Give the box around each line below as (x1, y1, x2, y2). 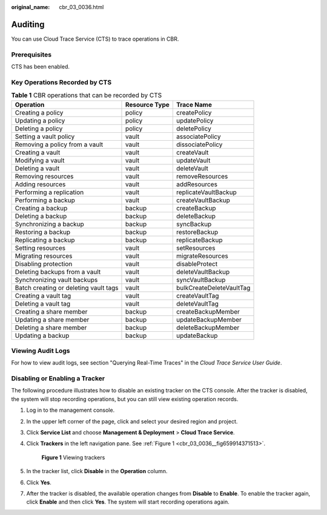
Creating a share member (15, 307, 88, 315)
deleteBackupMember (176, 323, 240, 332)
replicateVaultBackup (176, 188, 237, 197)
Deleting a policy (15, 124, 63, 133)
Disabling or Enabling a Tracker (11, 374, 105, 383)
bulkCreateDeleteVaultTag (176, 283, 251, 292)
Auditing (11, 19, 45, 30)
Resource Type (125, 100, 170, 109)
